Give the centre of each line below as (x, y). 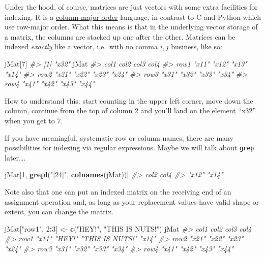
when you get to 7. (34, 120)
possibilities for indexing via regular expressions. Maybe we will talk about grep (129, 148)
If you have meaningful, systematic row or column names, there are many (119, 137)
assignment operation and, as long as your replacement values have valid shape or (132, 201)
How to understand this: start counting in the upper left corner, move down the (129, 100)
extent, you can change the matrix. (59, 212)
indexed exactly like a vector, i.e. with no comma (81, 46)
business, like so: (197, 46)
